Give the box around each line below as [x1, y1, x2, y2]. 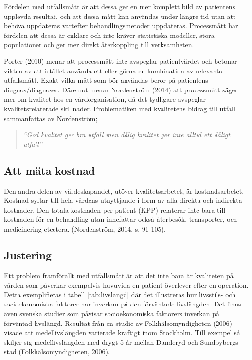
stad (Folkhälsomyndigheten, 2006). [4, 346, 110, 357]
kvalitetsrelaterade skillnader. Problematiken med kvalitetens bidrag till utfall [4, 103, 235, 113]
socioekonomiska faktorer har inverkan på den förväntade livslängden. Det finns [4, 299, 241, 309]
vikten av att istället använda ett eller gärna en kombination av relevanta [4, 65, 223, 75]
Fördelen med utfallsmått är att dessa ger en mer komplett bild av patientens [4, 1, 235, 11]
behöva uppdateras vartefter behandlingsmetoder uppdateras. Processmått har [4, 20, 238, 31]
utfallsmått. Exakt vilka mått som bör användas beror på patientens [4, 75, 208, 85]
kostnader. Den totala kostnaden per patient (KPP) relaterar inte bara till [4, 204, 226, 215]
